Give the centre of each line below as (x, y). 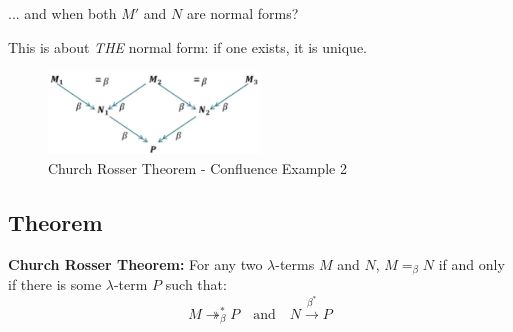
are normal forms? (242, 13)
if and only (471, 263)
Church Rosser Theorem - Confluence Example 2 (197, 167)
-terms (295, 263)
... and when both (62, 13)
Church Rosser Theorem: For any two (135, 263)
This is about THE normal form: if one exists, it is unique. (188, 46)
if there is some (55, 284)
